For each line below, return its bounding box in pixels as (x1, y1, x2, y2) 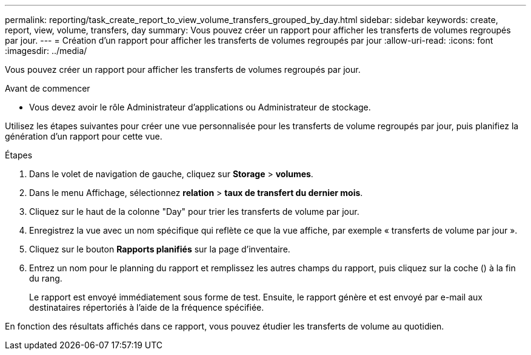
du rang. (29, 273, 62, 283)
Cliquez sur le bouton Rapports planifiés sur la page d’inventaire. (29, 244, 290, 254)
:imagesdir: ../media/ (5, 46, 87, 56)
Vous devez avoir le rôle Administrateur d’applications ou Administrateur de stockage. (29, 102, 371, 112)
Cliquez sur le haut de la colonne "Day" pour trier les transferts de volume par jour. (29, 206, 359, 217)
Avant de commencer (5, 83, 90, 93)
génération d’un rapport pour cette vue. (5, 131, 162, 141)
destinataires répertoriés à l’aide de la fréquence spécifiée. (29, 302, 264, 313)
